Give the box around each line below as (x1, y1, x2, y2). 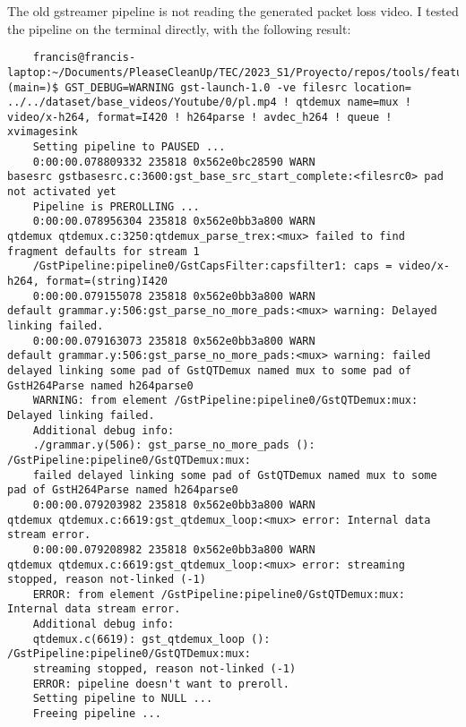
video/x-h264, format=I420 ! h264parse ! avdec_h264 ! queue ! (7, 110, 393, 124)
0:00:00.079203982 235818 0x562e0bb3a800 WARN (32, 498, 315, 511)
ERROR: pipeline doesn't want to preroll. (32, 677, 289, 690)
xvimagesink (7, 125, 78, 139)
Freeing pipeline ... (32, 707, 161, 721)
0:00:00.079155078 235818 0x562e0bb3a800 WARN (32, 289, 315, 303)
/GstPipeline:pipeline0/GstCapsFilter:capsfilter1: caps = (32, 260, 393, 273)
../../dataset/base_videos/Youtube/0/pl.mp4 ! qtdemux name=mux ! (7, 96, 412, 109)
